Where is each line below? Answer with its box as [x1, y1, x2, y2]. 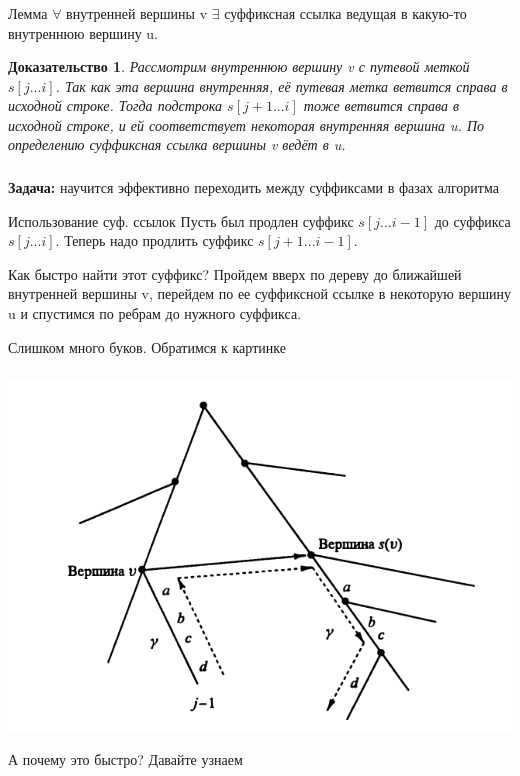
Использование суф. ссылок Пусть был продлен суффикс [8, 210, 354, 231]
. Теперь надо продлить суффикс [55, 230, 254, 251]
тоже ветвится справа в [303, 95, 460, 116]
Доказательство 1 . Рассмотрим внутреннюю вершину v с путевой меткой [8, 56, 470, 77]
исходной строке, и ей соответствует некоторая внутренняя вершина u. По [8, 114, 485, 135]
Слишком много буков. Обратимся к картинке [8, 336, 286, 357]
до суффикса [434, 210, 511, 231]
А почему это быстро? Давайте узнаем [8, 748, 243, 769]
